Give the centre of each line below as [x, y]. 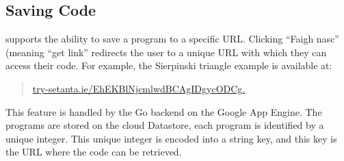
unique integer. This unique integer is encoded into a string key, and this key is [171, 138]
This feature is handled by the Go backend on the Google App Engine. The [164, 111]
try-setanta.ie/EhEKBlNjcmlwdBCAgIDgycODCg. [139, 88]
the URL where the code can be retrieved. [94, 152]
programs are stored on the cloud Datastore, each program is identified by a [165, 125]
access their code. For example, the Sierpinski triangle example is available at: [169, 65]
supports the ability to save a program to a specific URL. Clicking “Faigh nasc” [172, 39]
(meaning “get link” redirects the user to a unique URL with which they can [166, 52]
